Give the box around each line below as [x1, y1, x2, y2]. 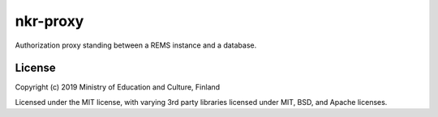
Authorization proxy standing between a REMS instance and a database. [15, 40, 257, 50]
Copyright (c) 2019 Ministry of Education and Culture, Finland [15, 82, 221, 92]
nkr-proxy [15, 12, 84, 30]
